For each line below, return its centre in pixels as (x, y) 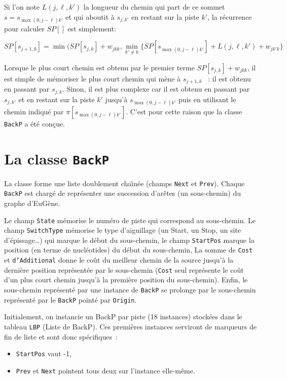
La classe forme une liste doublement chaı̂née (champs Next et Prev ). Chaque (124, 183)
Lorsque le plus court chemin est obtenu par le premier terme (99, 67)
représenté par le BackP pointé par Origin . (70, 299)
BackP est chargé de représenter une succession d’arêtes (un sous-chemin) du (123, 193)
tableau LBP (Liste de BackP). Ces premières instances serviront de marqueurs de (131, 326)
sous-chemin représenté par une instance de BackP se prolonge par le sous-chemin (130, 290)
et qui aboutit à (90, 16)
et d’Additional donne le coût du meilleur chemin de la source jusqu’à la (119, 260)
